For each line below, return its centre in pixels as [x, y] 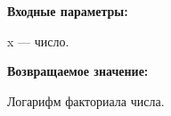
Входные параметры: [68, 11]
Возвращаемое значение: [78, 71]
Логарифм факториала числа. [86, 100]
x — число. [38, 41]
